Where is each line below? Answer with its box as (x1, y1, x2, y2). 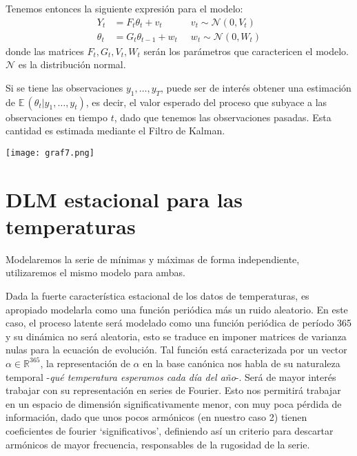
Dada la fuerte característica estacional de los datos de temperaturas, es (6, 288, 309, 302)
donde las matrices (6, 43, 84, 58)
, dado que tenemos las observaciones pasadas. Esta (114, 110, 331, 124)
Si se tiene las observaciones (6, 80, 123, 94)
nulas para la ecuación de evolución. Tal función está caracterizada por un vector (6, 342, 347, 357)
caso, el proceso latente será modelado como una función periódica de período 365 (6, 315, 352, 330)
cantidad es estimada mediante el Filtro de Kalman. (6, 123, 225, 138)
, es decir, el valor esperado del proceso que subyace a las (85, 94, 327, 109)
